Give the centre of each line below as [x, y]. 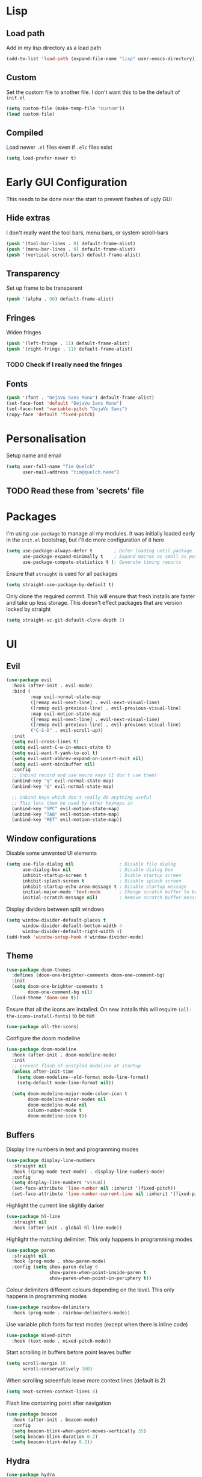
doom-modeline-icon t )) [57, 1116]
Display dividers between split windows [55, 909]
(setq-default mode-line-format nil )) [66, 1082]
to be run [83, 1016]
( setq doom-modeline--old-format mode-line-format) [83, 1077]
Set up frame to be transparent [44, 288]
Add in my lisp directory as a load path [54, 48]
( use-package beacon [32, 1414]
